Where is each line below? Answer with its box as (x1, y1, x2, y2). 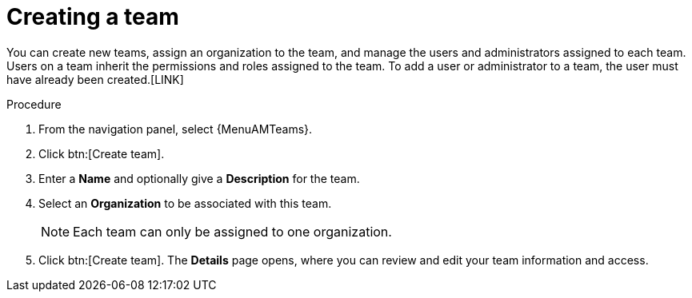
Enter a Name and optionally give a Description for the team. (38, 171, 360, 185)
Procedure (6, 97, 62, 111)
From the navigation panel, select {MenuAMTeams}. (38, 121, 313, 136)
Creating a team (6, 3, 179, 30)
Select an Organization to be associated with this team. (38, 196, 332, 210)
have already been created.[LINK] (6, 72, 184, 86)
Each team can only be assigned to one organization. (73, 223, 392, 240)
